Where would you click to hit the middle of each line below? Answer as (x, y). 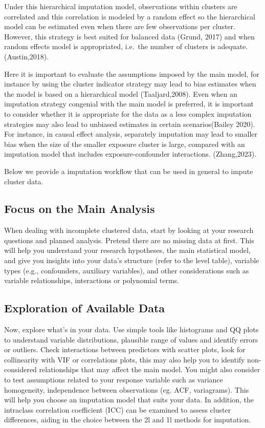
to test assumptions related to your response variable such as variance (114, 380)
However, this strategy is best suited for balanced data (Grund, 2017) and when (129, 36)
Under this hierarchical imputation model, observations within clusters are (121, 6)
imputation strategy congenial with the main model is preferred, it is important (129, 104)
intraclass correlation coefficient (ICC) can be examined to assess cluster (118, 409)
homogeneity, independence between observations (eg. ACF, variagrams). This (127, 389)
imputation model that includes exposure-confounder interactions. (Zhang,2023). (130, 154)
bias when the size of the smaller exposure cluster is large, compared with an (125, 144)
